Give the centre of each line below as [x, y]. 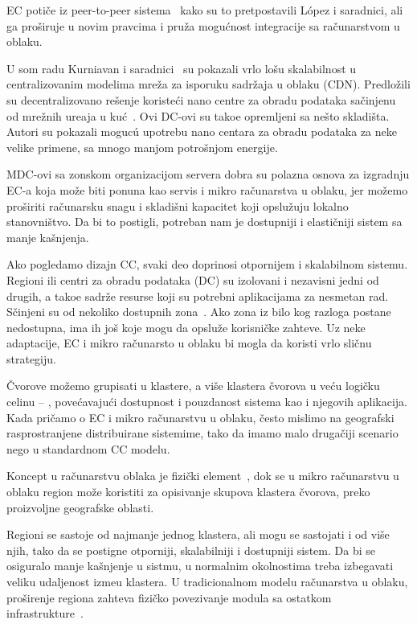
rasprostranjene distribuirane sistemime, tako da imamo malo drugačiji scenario [202, 433]
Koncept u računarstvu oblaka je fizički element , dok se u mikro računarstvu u [203, 476]
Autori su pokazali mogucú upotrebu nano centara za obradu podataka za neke [202, 131]
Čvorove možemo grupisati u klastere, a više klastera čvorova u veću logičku [193, 386]
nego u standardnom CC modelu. [88, 448]
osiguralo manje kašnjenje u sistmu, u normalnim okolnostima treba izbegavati [200, 566]
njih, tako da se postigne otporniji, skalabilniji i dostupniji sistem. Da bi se [191, 550]
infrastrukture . [45, 613]
